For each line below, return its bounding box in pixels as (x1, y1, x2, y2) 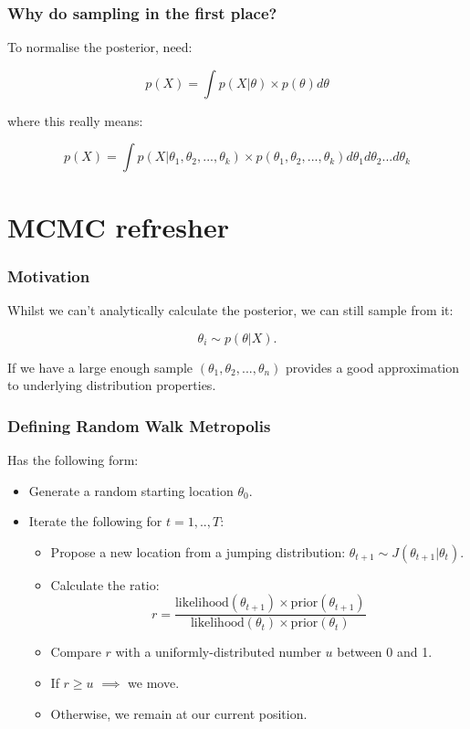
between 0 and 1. (337, 642, 433, 661)
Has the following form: (7, 450, 139, 469)
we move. (128, 673, 180, 692)
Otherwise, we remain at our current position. (50, 703, 308, 723)
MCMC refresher (7, 207, 229, 245)
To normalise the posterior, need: (7, 37, 193, 57)
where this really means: (7, 111, 143, 130)
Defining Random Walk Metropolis (7, 414, 271, 437)
